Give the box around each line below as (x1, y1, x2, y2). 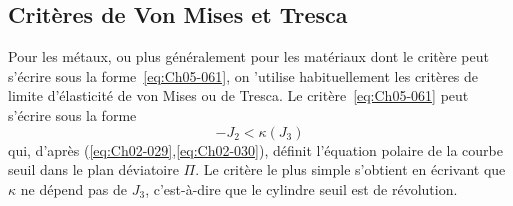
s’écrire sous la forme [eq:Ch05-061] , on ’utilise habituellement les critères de (8, 65, 479, 86)
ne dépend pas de (20, 178, 127, 199)
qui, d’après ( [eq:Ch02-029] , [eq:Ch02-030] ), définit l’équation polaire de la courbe (8, 139, 503, 160)
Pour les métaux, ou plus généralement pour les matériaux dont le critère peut (8, 46, 489, 67)
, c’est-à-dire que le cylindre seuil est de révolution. (145, 178, 458, 199)
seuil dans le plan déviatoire (8, 159, 179, 180)
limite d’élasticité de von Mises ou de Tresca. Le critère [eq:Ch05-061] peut (8, 85, 469, 106)
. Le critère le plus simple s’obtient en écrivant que (195, 159, 506, 180)
